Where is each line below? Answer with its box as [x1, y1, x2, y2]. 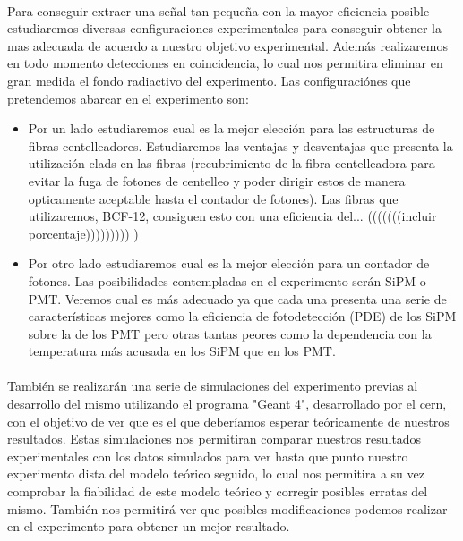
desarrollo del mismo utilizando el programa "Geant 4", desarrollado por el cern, [7, 394, 447, 413]
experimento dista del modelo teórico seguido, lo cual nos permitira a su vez [7, 464, 424, 483]
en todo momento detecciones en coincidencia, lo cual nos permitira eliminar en [7, 54, 443, 72]
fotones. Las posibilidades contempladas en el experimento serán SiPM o [28, 271, 426, 290]
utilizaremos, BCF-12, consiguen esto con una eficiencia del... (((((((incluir [28, 207, 437, 225]
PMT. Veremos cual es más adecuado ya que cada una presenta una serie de [28, 289, 447, 308]
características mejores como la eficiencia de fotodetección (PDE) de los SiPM [28, 307, 457, 325]
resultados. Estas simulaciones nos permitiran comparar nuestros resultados [7, 429, 422, 448]
